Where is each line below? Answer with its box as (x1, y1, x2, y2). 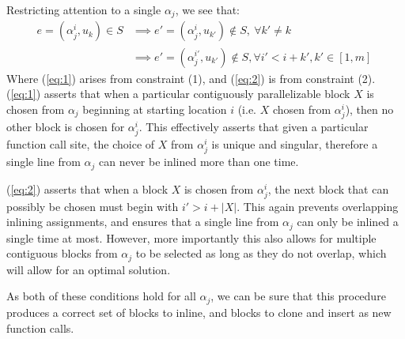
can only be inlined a (297, 213, 399, 230)
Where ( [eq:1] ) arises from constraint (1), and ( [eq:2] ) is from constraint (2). (6, 70, 376, 86)
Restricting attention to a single (6, 2, 161, 17)
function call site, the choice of (6, 136, 155, 153)
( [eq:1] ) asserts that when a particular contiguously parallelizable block (6, 85, 350, 102)
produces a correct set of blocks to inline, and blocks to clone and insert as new (6, 303, 392, 320)
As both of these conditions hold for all (6, 288, 196, 304)
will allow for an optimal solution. (6, 261, 171, 277)
